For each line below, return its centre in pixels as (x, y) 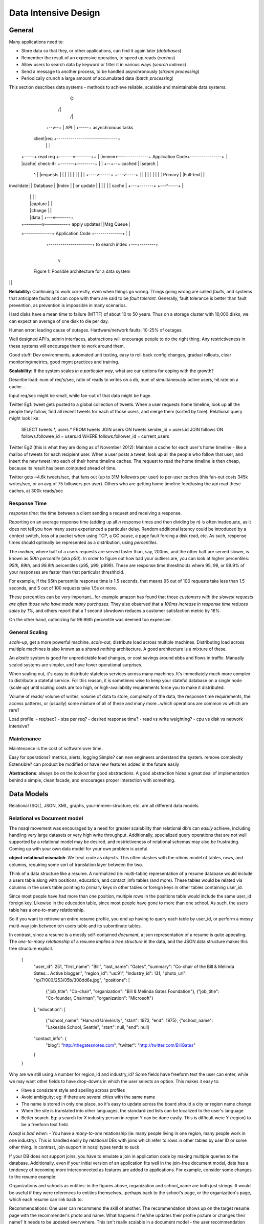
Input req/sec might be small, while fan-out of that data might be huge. (80, 396)
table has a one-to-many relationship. (47, 910)
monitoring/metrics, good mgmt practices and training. (64, 362)
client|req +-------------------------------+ (77, 139)
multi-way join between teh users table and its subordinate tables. (76, 926)
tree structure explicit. (31, 948)
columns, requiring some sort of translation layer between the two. (76, 865)
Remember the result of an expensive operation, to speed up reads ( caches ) (98, 58)
